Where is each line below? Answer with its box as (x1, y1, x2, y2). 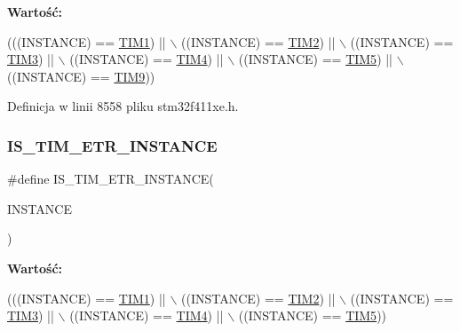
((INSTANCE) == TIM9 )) (7, 67, 155, 85)
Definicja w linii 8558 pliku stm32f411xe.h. (7, 97, 239, 115)
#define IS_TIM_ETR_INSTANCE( (7, 169, 214, 188)
